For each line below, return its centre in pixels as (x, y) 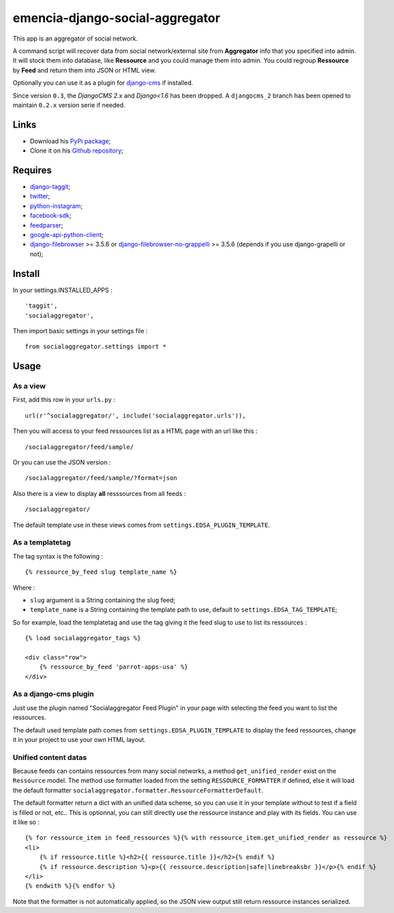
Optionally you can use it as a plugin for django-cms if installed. (103, 83)
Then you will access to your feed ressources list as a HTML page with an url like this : (135, 431)
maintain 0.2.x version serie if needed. (69, 105)
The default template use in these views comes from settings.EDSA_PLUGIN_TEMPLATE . (141, 525)
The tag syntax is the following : (58, 556)
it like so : (26, 822)
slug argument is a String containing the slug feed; (102, 600)
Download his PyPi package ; (70, 141)
